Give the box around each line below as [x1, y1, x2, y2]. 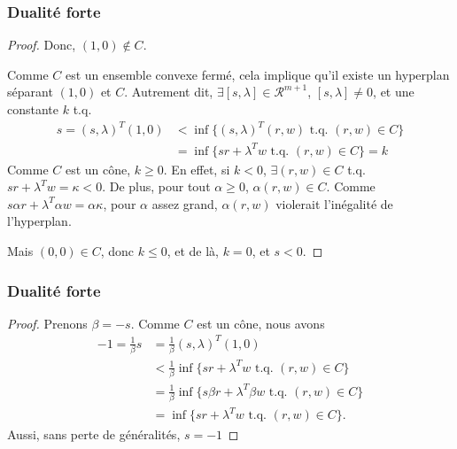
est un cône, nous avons [197, 314, 325, 332]
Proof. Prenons [7, 314, 88, 332]
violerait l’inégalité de [275, 194, 393, 213]
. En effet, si [163, 159, 230, 178]
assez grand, [151, 194, 218, 213]
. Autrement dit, [124, 82, 213, 101]
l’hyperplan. [7, 212, 72, 230]
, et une [373, 82, 414, 101]
